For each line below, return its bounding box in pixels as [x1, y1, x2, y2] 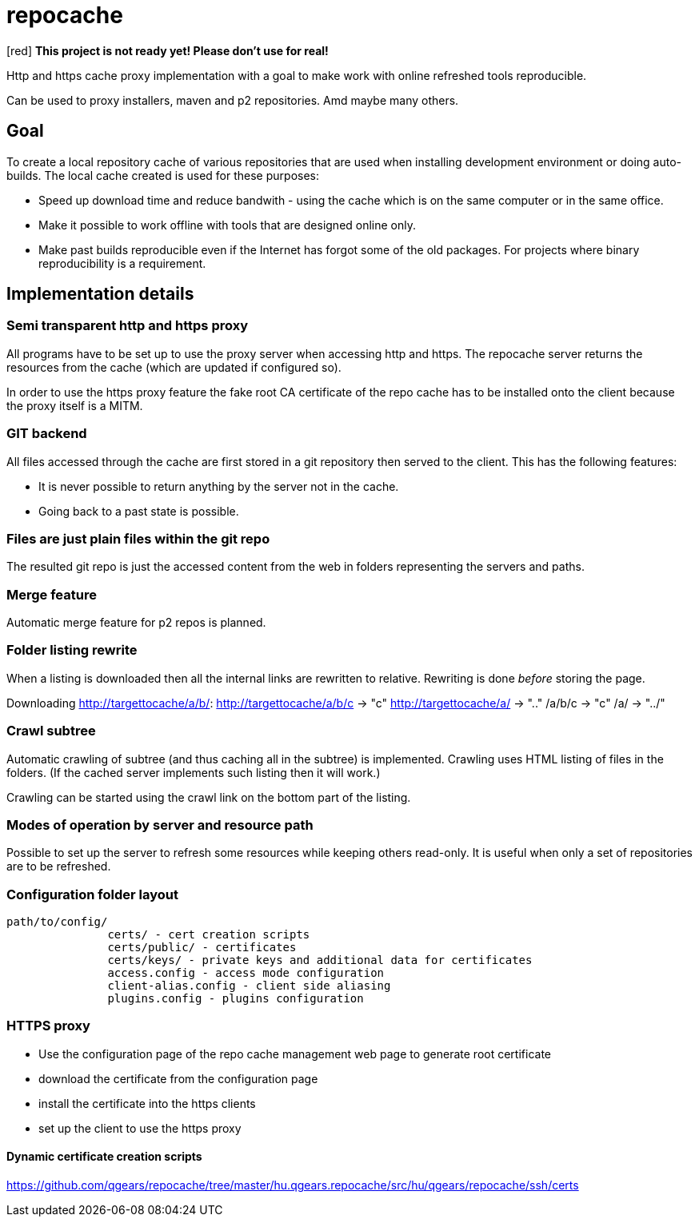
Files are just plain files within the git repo [6, 530, 270, 547]
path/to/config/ [6, 915, 108, 929]
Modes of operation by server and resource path [6, 816, 314, 833]
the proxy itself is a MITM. [6, 398, 143, 412]
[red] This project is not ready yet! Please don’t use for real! [6, 43, 329, 58]
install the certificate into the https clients [38, 1096, 256, 1110]
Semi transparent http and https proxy [6, 317, 249, 334]
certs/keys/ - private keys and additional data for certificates [107, 954, 533, 967]
